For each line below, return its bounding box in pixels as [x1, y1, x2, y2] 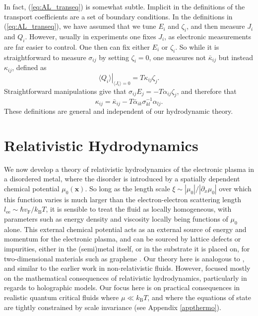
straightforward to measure [4, 52, 86, 62]
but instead [218, 52, 253, 62]
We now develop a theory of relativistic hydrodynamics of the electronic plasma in [4, 163, 254, 174]
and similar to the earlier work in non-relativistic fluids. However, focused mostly [4, 263, 251, 273]
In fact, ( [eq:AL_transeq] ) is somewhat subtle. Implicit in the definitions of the [4, 1, 245, 11]
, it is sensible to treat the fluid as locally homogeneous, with [46, 204, 232, 214]
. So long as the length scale [85, 183, 170, 193]
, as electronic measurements [164, 31, 251, 41]
